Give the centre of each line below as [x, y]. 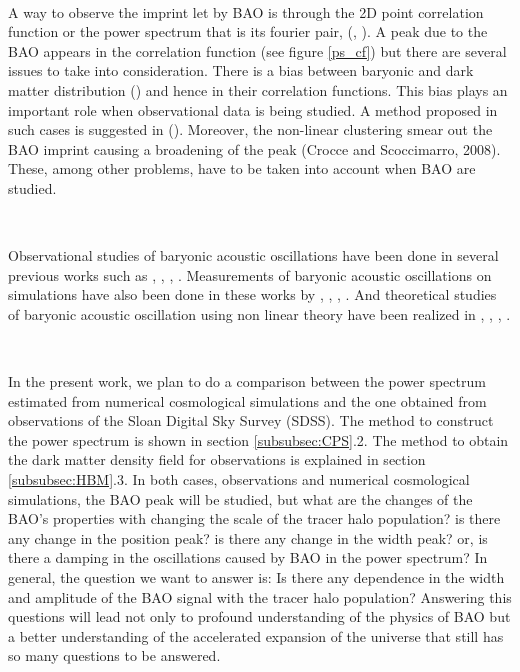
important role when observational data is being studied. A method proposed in [253, 109]
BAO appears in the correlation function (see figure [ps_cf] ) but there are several [257, 50]
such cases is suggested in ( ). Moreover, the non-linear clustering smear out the [250, 129]
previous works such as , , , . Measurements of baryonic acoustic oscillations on [250, 274]
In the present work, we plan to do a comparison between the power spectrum [247, 381]
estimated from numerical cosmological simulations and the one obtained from [247, 400]
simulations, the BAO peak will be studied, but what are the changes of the [240, 498]
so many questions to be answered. [114, 655]
